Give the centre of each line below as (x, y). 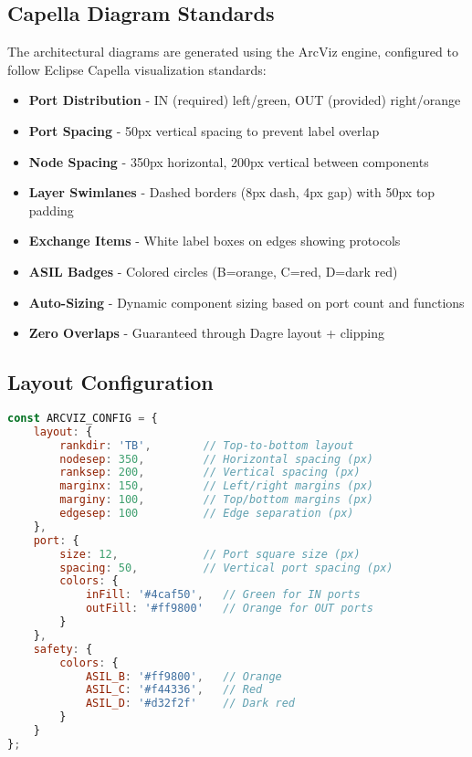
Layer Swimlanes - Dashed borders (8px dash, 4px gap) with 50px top (232, 192)
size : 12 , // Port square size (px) (210, 554)
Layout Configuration (110, 382)
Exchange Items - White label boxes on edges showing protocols (215, 241)
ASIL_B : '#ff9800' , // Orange (184, 676)
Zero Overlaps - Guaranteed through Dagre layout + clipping (206, 333)
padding (51, 210)
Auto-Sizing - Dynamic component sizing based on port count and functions (246, 302)
